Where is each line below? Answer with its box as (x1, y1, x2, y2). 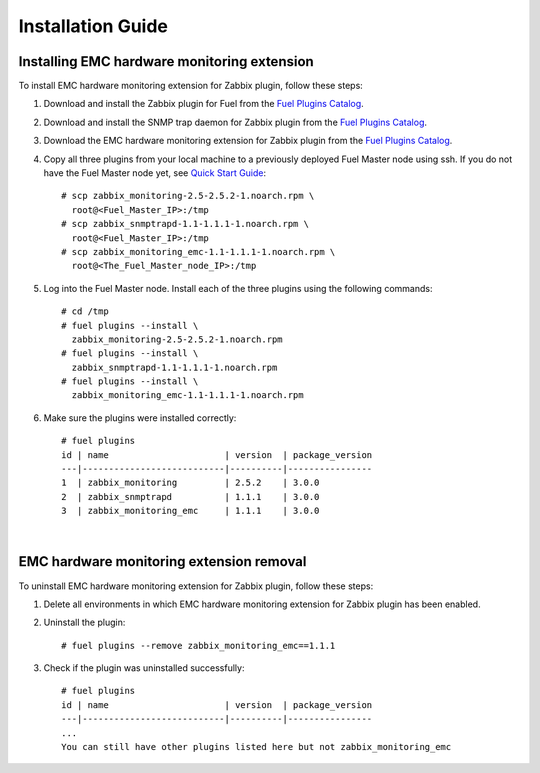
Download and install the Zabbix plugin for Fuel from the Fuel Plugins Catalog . (43, 98, 364, 110)
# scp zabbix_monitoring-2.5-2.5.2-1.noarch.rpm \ (61, 190, 315, 202)
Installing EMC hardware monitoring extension (18, 53, 314, 70)
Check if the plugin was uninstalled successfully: (43, 662, 245, 674)
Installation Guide (18, 15, 169, 37)
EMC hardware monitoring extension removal (18, 553, 307, 570)
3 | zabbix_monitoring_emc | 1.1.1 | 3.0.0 (61, 505, 320, 517)
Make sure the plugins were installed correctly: (43, 411, 237, 424)
